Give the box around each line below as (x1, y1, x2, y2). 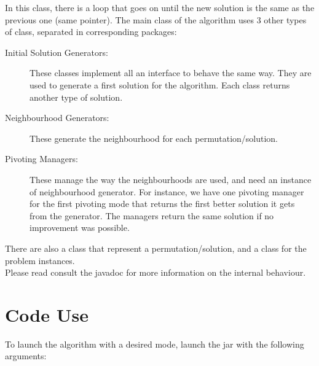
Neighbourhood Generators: (5, 111, 109, 124)
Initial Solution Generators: (5, 45, 108, 58)
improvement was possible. (30, 221, 130, 234)
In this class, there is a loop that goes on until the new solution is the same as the (5, 1, 315, 14)
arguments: (5, 349, 47, 362)
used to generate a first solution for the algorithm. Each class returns (30, 78, 290, 91)
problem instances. (5, 254, 75, 267)
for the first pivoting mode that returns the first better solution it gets (30, 197, 295, 210)
